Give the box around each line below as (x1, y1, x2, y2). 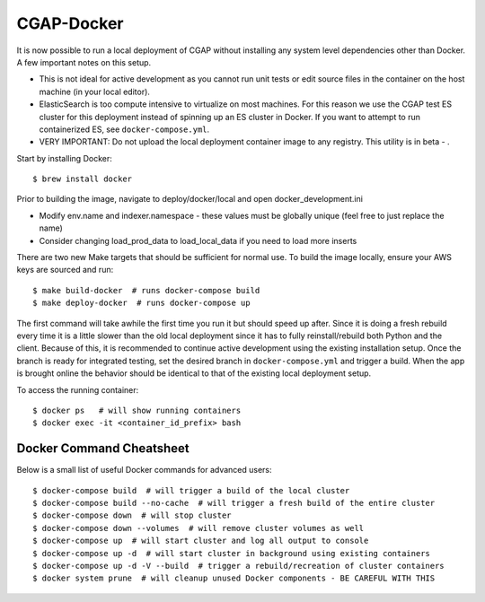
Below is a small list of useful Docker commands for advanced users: (16, 465, 273, 475)
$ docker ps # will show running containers (32, 405, 242, 415)
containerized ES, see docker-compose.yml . (39, 124, 210, 135)
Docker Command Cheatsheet (16, 441, 190, 457)
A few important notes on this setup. (16, 57, 152, 67)
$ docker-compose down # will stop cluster (32, 510, 233, 520)
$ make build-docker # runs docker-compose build (32, 285, 260, 295)
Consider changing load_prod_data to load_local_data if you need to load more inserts (39, 235, 357, 246)
